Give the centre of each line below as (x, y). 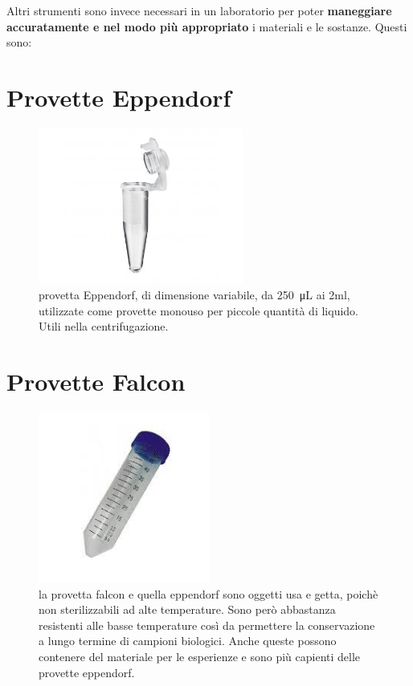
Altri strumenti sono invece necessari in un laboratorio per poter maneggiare (199, 10)
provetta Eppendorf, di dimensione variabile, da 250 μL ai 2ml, (194, 295)
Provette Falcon (96, 382)
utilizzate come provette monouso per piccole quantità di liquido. (198, 310)
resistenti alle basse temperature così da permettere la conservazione (207, 625)
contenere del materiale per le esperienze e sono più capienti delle (200, 656)
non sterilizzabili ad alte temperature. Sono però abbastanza (187, 609)
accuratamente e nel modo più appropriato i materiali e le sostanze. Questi (207, 26)
